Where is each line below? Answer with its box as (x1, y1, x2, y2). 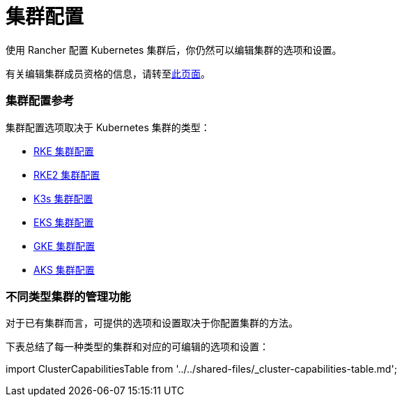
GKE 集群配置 (33, 239, 95, 252)
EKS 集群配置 (33, 216, 94, 228)
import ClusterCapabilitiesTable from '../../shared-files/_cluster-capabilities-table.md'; (6, 363, 397, 375)
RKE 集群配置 (33, 144, 94, 157)
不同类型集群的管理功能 (6, 289, 131, 304)
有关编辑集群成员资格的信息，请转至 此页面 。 (6, 67, 210, 80)
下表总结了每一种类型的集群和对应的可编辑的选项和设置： (6, 341, 269, 353)
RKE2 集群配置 (33, 168, 100, 181)
